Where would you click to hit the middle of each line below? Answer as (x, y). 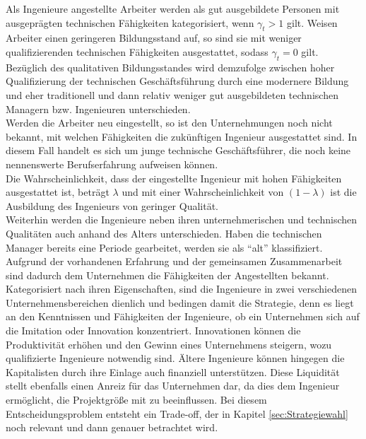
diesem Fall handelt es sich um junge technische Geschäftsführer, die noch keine (178, 150)
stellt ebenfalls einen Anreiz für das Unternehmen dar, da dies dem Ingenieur (173, 386)
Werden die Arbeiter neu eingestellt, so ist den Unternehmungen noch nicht (169, 123)
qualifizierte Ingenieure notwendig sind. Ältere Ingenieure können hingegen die (175, 358)
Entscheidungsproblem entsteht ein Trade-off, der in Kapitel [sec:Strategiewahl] (177, 413)
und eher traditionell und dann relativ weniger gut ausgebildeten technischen (172, 94)
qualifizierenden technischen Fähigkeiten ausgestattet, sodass (137, 51)
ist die (343, 192)
